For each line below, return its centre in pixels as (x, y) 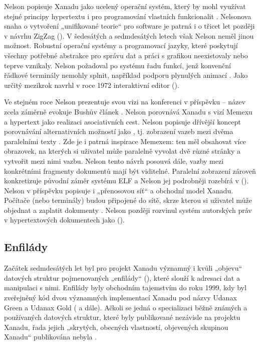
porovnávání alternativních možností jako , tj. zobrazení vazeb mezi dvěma (119, 131)
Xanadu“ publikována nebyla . (51, 337)
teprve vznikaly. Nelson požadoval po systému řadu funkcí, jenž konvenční (117, 65)
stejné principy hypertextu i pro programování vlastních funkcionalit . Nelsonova (128, 16)
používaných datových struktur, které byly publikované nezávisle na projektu (122, 317)
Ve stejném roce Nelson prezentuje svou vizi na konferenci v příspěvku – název (125, 102)
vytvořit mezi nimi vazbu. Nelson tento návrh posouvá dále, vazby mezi (114, 160)
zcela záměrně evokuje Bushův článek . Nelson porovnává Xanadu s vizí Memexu (128, 111)
